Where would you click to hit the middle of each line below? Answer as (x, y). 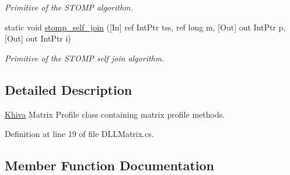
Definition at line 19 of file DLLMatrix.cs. (79, 134)
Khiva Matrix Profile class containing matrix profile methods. (115, 114)
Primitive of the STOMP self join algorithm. (85, 58)
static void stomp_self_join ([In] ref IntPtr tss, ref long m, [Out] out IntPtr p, (145, 27)
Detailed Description (69, 89)
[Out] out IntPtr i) (38, 38)
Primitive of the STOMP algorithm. (69, 7)
